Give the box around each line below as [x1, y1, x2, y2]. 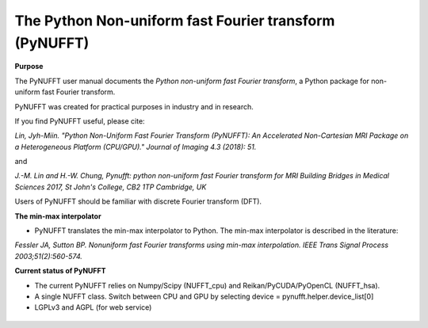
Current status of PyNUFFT [14, 266, 106, 276]
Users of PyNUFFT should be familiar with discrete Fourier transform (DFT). [14, 196, 262, 206]
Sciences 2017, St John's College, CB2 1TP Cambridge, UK [14, 182, 207, 192]
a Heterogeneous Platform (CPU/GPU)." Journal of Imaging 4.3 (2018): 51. [14, 142, 257, 151]
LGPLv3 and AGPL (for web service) [34, 303, 152, 312]
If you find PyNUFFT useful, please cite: [14, 116, 146, 126]
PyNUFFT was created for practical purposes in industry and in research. [14, 101, 254, 111]
